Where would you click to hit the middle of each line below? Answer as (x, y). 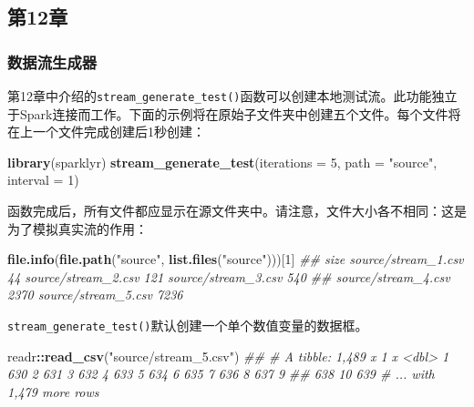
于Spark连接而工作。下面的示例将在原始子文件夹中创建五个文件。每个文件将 (234, 113)
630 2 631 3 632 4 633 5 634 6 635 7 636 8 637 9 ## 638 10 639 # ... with (221, 374)
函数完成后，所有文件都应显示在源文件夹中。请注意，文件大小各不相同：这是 (237, 211)
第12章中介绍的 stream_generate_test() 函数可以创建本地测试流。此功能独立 (232, 96)
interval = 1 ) (43, 180)
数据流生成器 (52, 61)
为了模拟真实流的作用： (77, 228)
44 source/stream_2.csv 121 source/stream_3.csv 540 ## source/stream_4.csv (229, 276)
